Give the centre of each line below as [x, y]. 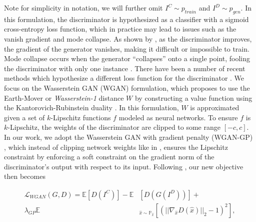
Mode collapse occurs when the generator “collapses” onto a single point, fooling [127, 58]
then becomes [25, 176]
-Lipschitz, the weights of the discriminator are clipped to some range [114, 127]
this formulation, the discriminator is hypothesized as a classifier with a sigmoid [126, 19]
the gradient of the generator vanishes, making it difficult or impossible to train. [127, 48]
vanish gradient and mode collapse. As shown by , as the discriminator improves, [128, 38]
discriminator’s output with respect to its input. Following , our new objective [124, 166]
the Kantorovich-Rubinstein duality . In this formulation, [91, 107]
